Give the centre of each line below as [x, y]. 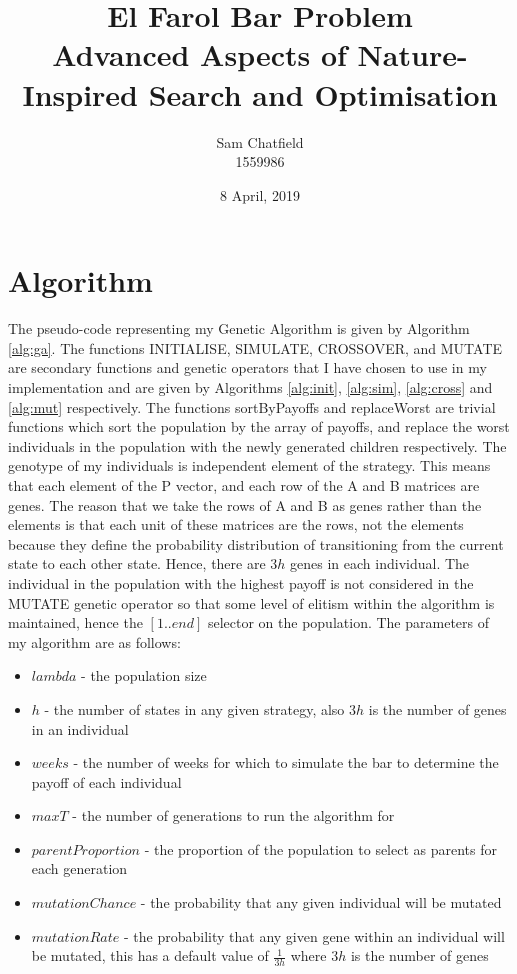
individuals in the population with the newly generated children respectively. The [257, 445]
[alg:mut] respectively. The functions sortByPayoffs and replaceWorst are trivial [252, 406]
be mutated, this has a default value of [150, 955]
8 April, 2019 [260, 194]
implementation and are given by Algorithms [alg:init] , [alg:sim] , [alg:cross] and [250, 387]
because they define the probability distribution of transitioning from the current [256, 543]
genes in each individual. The [380, 563]
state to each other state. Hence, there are [137, 563]
